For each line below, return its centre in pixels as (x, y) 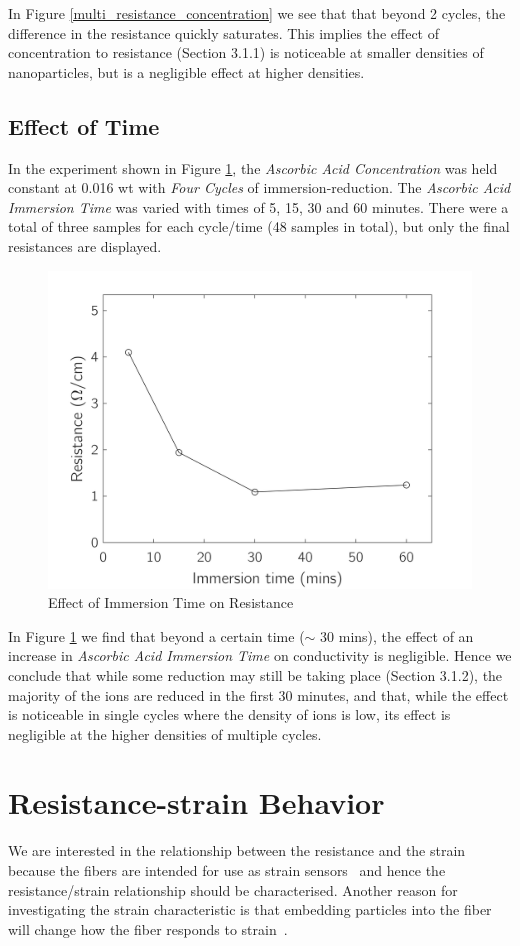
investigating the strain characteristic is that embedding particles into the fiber (250, 909)
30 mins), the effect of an (397, 635)
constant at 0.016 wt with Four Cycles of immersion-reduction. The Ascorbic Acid (259, 187)
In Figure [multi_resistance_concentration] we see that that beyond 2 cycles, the (257, 13)
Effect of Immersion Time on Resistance (171, 602)
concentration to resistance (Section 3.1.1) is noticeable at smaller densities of (246, 52)
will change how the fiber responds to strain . (148, 928)
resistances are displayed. (85, 245)
